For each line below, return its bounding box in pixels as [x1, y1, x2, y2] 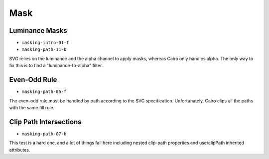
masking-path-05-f [21, 89, 67, 94]
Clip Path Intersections [9, 117, 82, 126]
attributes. [9, 147, 30, 153]
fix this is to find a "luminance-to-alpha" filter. [9, 63, 103, 69]
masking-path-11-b [21, 47, 67, 52]
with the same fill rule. [9, 104, 55, 110]
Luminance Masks [9, 26, 67, 35]
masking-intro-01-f [21, 40, 69, 46]
